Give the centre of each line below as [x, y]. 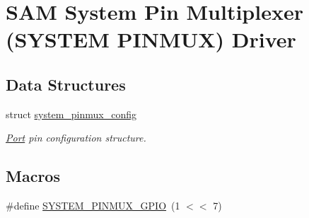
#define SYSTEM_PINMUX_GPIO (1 [93, 206]
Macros [33, 176]
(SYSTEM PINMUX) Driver [151, 39]
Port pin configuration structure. [76, 138]
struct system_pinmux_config [71, 114]
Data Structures [66, 84]
